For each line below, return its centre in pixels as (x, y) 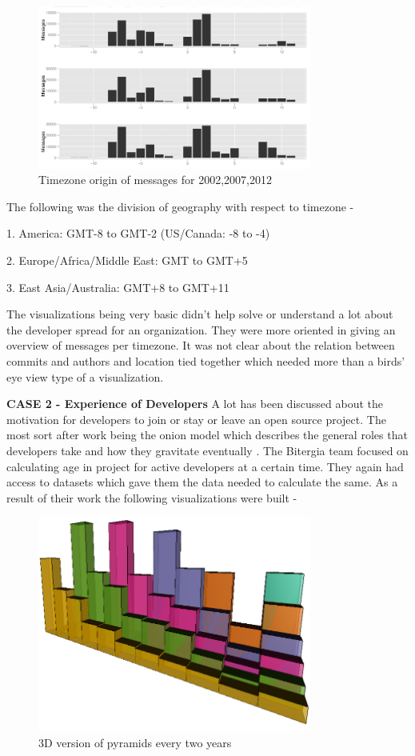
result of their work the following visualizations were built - (152, 497)
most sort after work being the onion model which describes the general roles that (207, 435)
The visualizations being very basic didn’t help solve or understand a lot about (200, 314)
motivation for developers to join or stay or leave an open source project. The (196, 419)
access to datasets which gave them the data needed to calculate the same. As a (202, 482)
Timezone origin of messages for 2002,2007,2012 (155, 180)
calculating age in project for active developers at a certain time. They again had (205, 466)
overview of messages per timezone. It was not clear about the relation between (201, 345)
